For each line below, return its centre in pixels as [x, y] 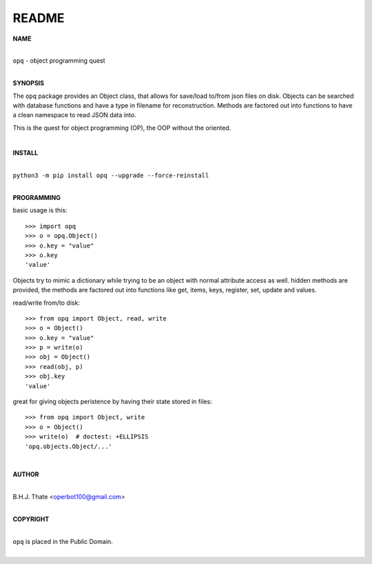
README [39, 18]
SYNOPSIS [29, 83]
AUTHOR [26, 474]
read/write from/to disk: [46, 303]
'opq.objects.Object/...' [69, 446]
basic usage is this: [40, 210]
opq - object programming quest [59, 61]
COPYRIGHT [31, 519]
